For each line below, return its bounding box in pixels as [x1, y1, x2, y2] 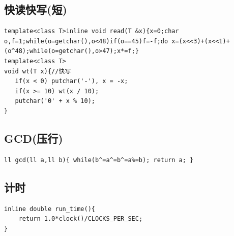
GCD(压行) [4, 130, 63, 146]
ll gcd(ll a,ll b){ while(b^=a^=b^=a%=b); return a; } [4, 156, 194, 164]
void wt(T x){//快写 [4, 67, 71, 75]
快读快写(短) [4, 2, 67, 17]
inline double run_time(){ [4, 205, 95, 213]
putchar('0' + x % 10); [15, 97, 95, 105]
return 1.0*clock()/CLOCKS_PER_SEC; [18, 215, 143, 223]
